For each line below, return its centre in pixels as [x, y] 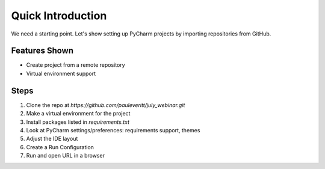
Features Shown [42, 51]
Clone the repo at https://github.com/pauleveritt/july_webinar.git [106, 105]
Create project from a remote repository [76, 65]
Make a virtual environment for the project [78, 114]
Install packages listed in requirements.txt [78, 122]
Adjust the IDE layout [52, 139]
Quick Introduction [59, 16]
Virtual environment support [61, 73]
